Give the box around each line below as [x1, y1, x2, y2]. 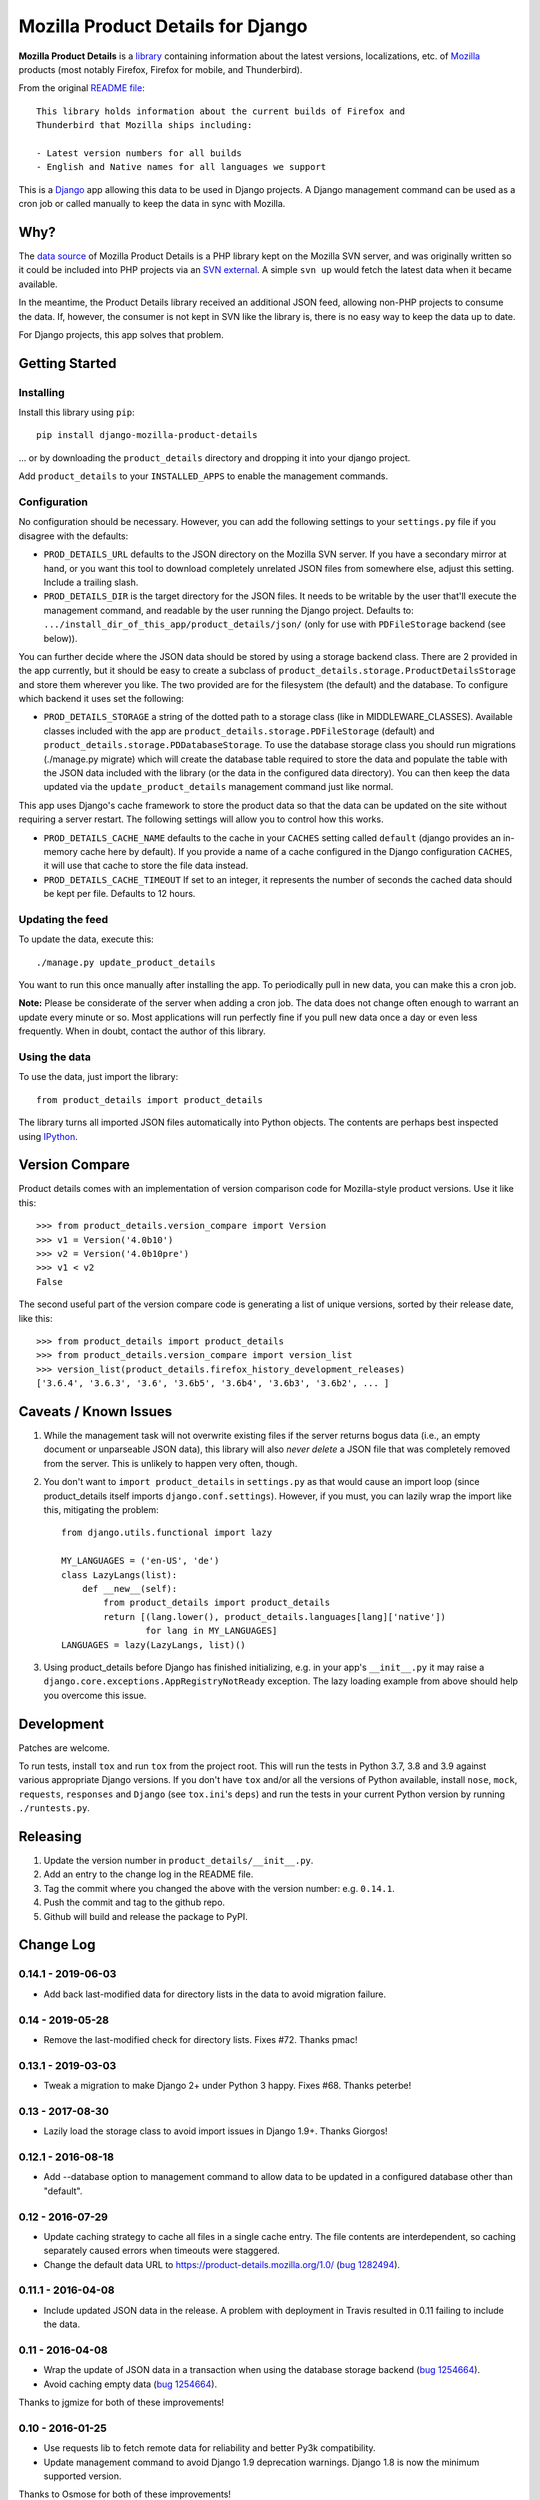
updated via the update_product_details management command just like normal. [43, 781, 394, 793]
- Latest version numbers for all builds [36, 147, 242, 159]
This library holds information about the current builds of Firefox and [36, 105, 406, 117]
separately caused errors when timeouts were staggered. [43, 2245, 280, 2257]
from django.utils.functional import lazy [61, 1527, 273, 1539]
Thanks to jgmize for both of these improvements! [18, 2396, 225, 2409]
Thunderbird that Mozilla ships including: [36, 120, 253, 131]
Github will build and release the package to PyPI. [43, 1910, 249, 1922]
